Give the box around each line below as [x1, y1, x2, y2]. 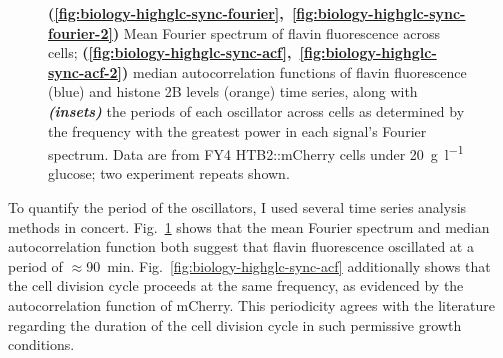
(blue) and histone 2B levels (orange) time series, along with [48, 81, 418, 102]
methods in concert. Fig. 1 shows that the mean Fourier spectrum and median [8, 216, 490, 237]
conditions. [8, 334, 75, 355]
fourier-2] [48, 22, 113, 43]
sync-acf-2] [48, 61, 123, 82]
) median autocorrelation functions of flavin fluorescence [122, 61, 467, 82]
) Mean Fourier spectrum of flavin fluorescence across [112, 22, 440, 43]
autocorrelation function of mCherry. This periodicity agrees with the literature [8, 294, 496, 315]
